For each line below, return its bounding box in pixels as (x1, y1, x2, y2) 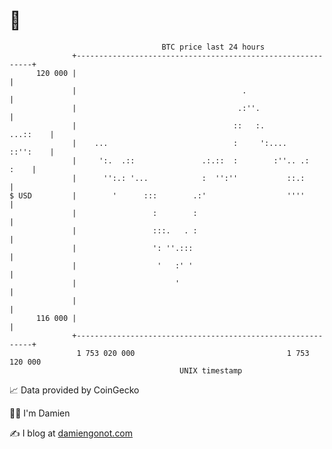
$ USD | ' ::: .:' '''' (9, 190, 306, 201)
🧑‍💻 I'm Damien (9, 407, 71, 419)
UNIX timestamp (179, 365, 243, 376)
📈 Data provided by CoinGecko (9, 384, 140, 396)
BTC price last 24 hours (161, 42, 266, 52)
